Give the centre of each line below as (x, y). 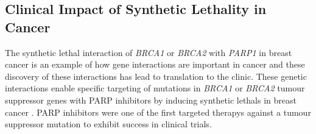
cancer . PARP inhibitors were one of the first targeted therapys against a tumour (158, 112)
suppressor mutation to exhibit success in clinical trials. (108, 124)
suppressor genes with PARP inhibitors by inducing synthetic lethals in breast (151, 100)
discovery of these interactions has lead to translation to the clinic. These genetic (156, 76)
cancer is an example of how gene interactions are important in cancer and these (155, 64)
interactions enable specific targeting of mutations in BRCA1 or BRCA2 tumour (155, 88)
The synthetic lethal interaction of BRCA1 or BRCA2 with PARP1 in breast (149, 52)
